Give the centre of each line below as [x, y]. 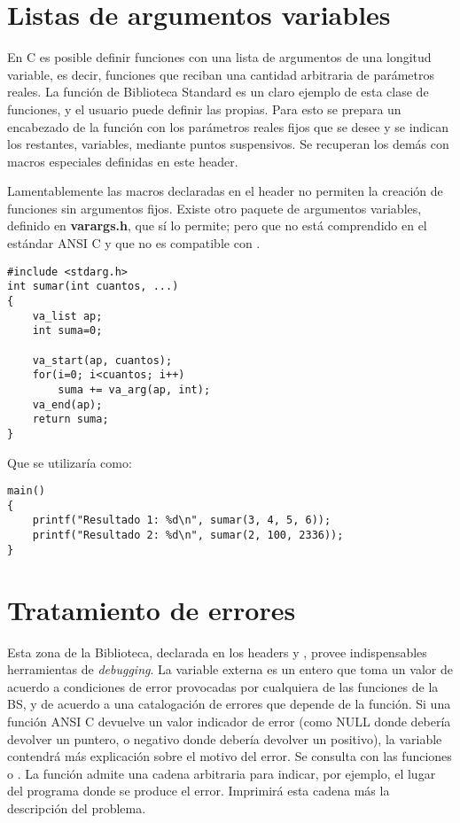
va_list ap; [67, 316]
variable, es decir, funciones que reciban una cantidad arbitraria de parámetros [221, 74]
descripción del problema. [77, 807]
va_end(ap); [67, 404]
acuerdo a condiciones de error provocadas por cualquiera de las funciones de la [223, 686]
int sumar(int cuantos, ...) [93, 287]
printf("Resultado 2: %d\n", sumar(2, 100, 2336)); [188, 536]
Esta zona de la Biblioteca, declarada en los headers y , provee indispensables [217, 652]
